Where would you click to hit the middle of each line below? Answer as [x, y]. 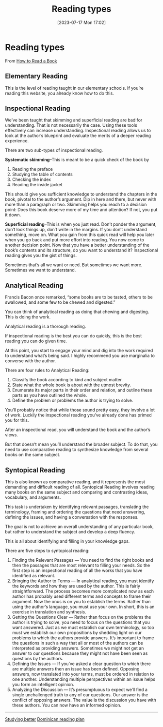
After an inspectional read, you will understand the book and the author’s [78, 430]
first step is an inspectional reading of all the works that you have [77, 570]
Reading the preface [33, 169]
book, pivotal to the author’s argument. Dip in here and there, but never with [81, 199]
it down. [13, 215]
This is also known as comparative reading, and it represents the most [75, 482]
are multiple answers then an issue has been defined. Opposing [76, 668]
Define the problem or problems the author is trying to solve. [73, 400]
